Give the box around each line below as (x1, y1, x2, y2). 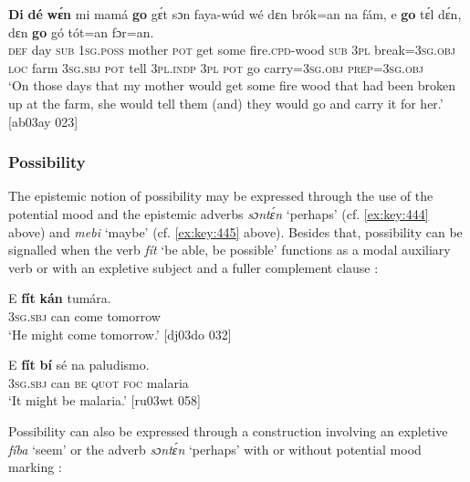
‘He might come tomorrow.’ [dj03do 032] (8, 324, 232, 343)
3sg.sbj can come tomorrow (8, 306, 161, 325)
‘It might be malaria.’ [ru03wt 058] (8, 391, 201, 410)
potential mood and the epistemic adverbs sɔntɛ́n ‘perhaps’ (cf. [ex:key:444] (8, 204, 429, 223)
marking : (8, 457, 62, 477)
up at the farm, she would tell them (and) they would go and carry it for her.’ (8, 93, 444, 112)
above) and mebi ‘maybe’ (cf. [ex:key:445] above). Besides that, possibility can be (8, 222, 463, 241)
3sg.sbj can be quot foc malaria (8, 372, 189, 392)
